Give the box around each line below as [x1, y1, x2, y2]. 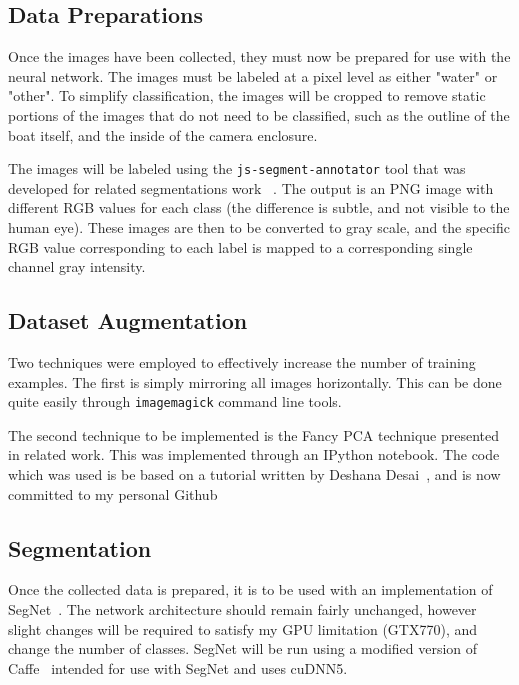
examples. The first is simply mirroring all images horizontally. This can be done [8, 371, 502, 392]
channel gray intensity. [8, 256, 146, 277]
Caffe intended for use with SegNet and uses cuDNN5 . [8, 657, 348, 678]
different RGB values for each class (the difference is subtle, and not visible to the [8, 197, 510, 218]
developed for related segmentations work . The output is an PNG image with [8, 177, 494, 198]
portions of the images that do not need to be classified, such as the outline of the [8, 104, 510, 125]
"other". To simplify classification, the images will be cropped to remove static [8, 85, 486, 106]
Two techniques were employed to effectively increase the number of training [8, 352, 476, 372]
